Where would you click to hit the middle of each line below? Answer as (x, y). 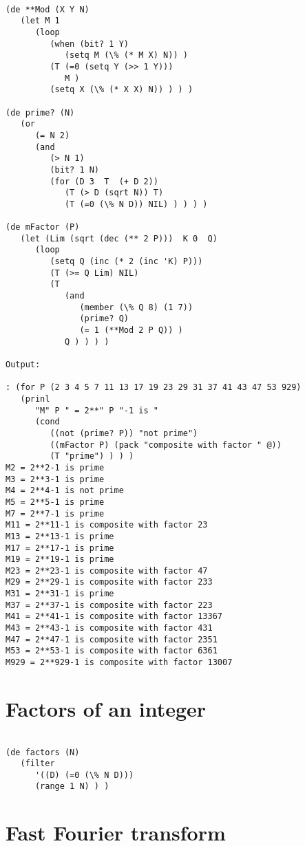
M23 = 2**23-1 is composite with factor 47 (107, 571)
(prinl (35, 399)
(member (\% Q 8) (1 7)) (136, 307)
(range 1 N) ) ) (72, 787)
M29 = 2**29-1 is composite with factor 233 (109, 582)
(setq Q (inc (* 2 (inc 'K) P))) (126, 262)
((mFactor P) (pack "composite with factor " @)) (166, 445)
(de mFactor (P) (43, 227)
